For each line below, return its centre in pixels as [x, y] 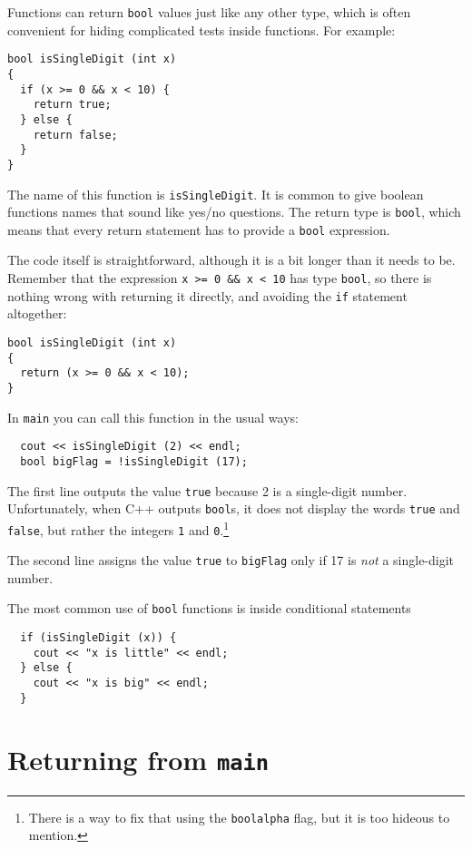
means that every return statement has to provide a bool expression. [199, 229]
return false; [75, 135]
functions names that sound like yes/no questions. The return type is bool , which [234, 212]
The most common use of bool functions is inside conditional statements [209, 608]
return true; [72, 105]
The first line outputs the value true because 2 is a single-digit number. [207, 490]
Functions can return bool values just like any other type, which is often [209, 12]
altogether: [37, 313]
